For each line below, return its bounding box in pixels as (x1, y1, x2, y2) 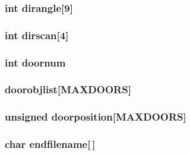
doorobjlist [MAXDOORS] (5, 82, 131, 97)
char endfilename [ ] (5, 137, 96, 151)
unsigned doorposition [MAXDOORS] (5, 109, 186, 124)
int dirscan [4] (5, 27, 69, 42)
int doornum (5, 55, 66, 69)
